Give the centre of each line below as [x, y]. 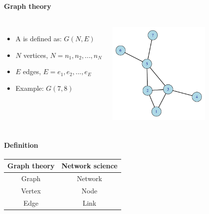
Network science [90, 166]
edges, [32, 71]
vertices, [36, 55]
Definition [21, 145]
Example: [30, 88]
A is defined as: [39, 39]
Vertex [31, 190]
